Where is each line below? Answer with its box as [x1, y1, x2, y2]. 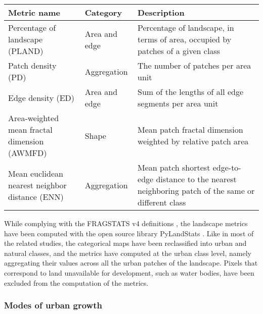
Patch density [8, 60, 57, 71]
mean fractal [8, 124, 53, 135]
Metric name [8, 7, 60, 18]
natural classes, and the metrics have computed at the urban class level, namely [4, 247, 251, 258]
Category [84, 7, 122, 18]
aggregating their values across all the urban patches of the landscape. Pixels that [4, 257, 258, 268]
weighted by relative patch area [138, 135, 249, 147]
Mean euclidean [8, 167, 63, 179]
